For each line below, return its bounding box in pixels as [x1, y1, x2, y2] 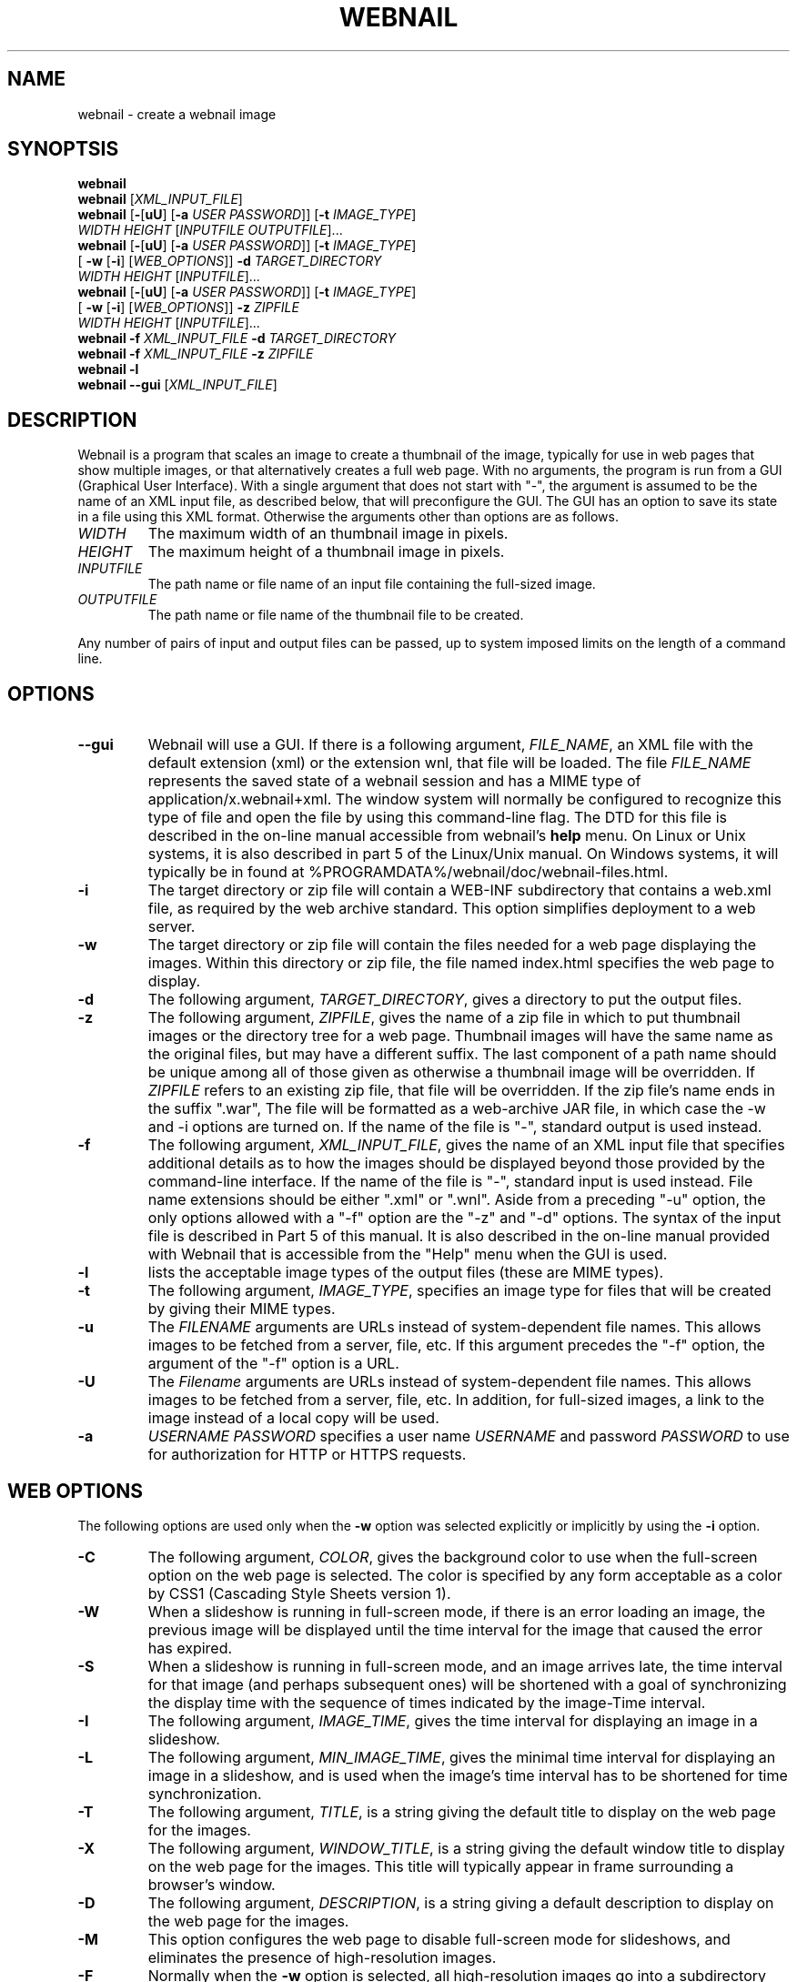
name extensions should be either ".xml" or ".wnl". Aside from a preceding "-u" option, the [147, 1190, 766, 1209]
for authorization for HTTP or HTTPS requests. [147, 1445, 467, 1464]
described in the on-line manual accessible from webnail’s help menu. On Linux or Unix [147, 826, 746, 845]
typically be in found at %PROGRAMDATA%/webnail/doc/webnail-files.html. [147, 863, 669, 882]
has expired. [147, 1638, 233, 1657]
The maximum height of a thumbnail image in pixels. [147, 542, 505, 561]
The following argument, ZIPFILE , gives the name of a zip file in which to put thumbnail [147, 1008, 741, 1027]
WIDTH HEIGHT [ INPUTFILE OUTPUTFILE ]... [77, 222, 343, 238]
